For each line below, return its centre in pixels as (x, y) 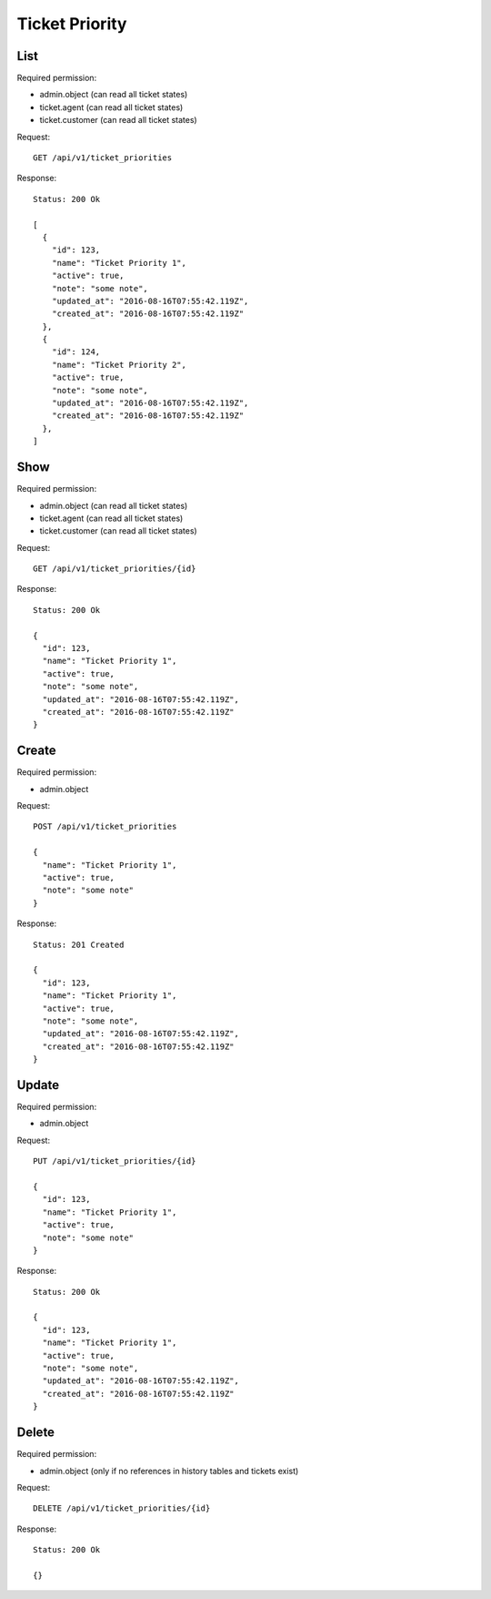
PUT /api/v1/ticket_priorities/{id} (115, 1161)
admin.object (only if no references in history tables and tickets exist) (169, 1471)
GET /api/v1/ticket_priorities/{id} (115, 569)
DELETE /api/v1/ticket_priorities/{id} (122, 1508)
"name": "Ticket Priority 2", (119, 365)
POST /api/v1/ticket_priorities (105, 827)
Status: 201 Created (79, 944)
